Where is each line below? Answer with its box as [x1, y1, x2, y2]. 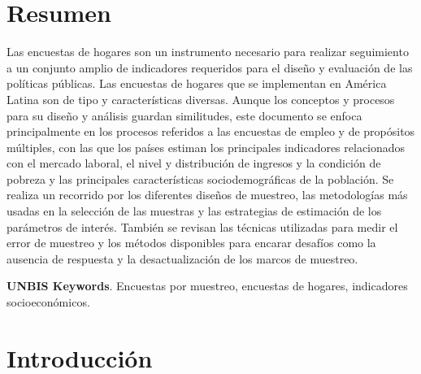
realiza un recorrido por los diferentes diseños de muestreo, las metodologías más [7, 186, 408, 203]
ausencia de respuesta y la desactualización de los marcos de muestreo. [7, 250, 358, 267]
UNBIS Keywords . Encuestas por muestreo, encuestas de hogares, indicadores [7, 277, 408, 294]
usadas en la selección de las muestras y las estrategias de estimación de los [7, 202, 382, 220]
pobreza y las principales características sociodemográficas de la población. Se [7, 170, 394, 187]
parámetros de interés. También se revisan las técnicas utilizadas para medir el [7, 218, 398, 235]
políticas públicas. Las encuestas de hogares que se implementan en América [7, 75, 387, 92]
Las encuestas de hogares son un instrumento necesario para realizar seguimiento [7, 43, 409, 60]
